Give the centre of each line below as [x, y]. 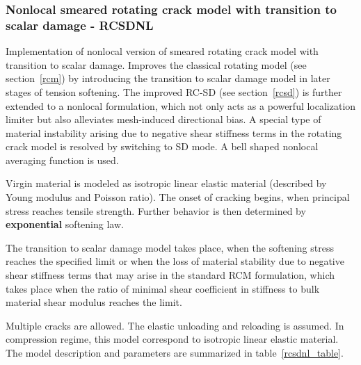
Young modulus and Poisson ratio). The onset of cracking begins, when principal [178, 197]
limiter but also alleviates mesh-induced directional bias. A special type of [163, 119]
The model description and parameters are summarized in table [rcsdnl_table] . [175, 353]
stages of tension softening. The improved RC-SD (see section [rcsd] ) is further [174, 91]
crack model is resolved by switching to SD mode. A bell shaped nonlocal [162, 146]
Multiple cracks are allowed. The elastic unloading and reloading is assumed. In [175, 325]
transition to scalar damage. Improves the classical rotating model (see [156, 64]
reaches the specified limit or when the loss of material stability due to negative [175, 261]
